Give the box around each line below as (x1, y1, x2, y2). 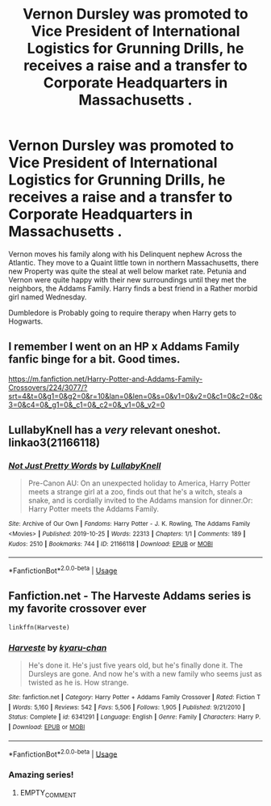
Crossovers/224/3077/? (8, 382, 88, 392)
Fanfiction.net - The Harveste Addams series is (8, 589, 252, 603)
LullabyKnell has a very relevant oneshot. (8, 423, 221, 437)
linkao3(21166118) (8, 436, 101, 450)
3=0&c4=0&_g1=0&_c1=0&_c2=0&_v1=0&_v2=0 (8, 400, 165, 409)
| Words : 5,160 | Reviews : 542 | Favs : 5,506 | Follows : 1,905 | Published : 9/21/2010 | (8, 703, 246, 711)
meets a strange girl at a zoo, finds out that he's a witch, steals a (27, 487, 244, 497)
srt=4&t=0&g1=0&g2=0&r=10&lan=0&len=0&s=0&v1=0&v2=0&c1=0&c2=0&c (8, 391, 263, 401)
